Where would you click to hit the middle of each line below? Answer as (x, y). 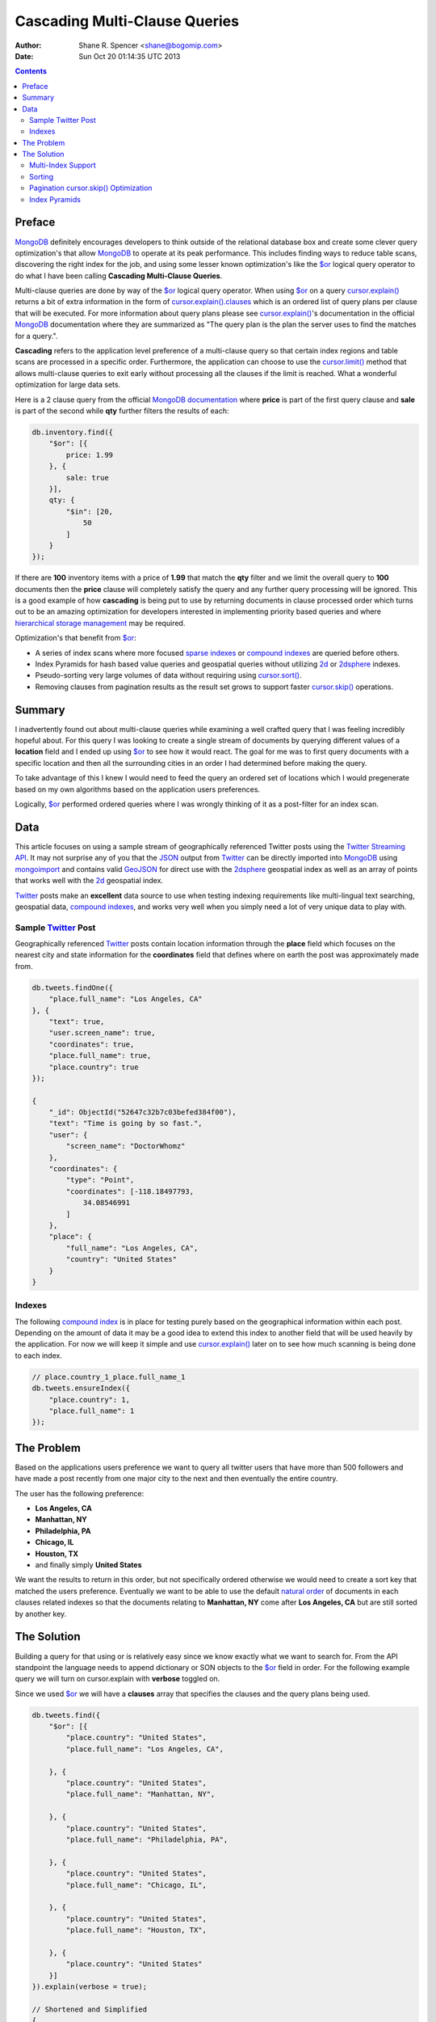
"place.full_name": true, (100, 1056)
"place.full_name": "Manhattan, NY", (140, 1794)
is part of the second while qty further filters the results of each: (122, 411)
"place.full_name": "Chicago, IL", (136, 1885)
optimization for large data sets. (68, 385)
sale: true (87, 478)
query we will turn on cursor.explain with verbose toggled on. (117, 1679)
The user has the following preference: (80, 1493)
